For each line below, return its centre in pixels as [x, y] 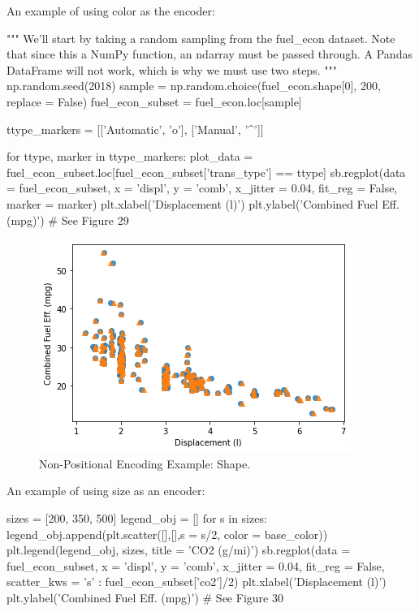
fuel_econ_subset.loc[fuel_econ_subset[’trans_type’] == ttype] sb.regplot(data [206, 172]
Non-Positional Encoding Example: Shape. [145, 463]
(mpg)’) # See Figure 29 [68, 220]
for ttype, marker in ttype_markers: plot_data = [130, 156]
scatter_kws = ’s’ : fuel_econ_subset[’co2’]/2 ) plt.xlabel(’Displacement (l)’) [197, 582]
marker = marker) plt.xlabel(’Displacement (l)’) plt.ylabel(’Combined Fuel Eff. [203, 203]
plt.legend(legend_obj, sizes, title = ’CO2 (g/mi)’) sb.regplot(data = [179, 550]
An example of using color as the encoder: [111, 11]
